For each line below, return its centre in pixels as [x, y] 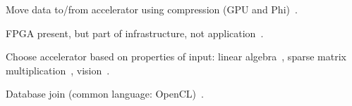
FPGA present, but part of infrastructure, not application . [135, 33]
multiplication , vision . [58, 70]
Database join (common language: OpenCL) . [105, 94]
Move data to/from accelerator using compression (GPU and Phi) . [152, 9]
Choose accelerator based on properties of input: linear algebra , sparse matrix [176, 57]
